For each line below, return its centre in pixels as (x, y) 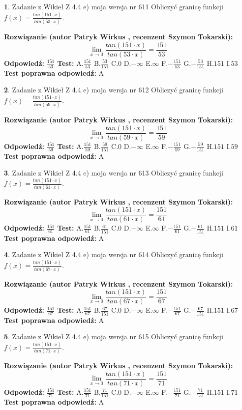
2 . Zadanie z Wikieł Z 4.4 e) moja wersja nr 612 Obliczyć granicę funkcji (114, 89)
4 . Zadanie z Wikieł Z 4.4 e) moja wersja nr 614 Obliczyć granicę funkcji (114, 254)
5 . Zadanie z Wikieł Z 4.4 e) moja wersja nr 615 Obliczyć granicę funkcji (114, 337)
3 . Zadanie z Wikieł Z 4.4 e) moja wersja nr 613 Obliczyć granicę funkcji (114, 172)
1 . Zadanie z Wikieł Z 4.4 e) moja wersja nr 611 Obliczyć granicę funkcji (114, 6)
